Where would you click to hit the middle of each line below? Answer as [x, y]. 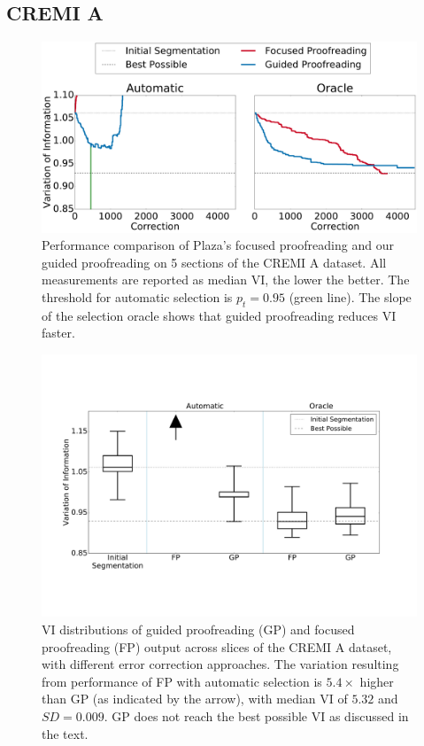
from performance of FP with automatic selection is [182, 681]
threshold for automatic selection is [137, 296]
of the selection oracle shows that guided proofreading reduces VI [219, 315]
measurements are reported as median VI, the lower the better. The [226, 280]
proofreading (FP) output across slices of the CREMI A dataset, [217, 646]
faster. [58, 333]
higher [377, 681]
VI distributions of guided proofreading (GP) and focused [198, 629]
